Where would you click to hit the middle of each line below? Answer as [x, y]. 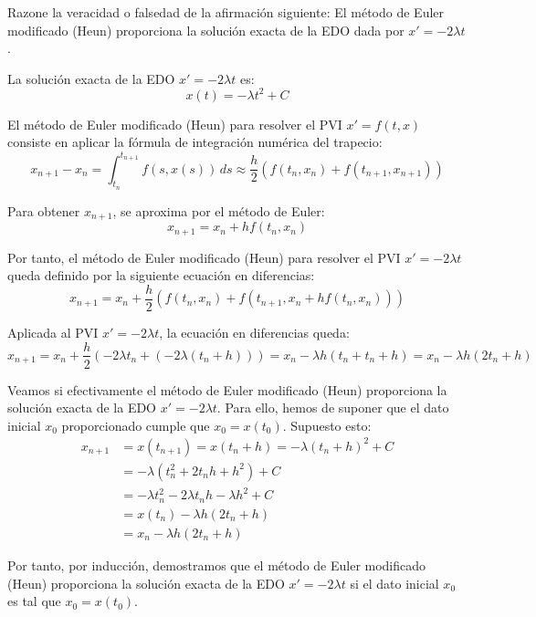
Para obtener [44, 210]
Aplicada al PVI [53, 332]
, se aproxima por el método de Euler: [219, 210]
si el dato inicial [394, 583]
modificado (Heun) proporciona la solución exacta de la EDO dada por [206, 30]
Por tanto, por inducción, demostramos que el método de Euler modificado [217, 565]
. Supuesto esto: [327, 425]
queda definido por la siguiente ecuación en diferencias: [161, 275]
